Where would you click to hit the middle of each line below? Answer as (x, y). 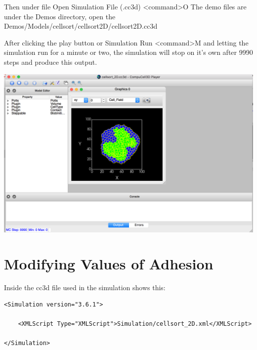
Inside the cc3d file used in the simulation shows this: (85, 287)
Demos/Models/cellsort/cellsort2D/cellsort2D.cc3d (81, 26)
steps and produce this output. (51, 62)
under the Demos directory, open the (60, 16)
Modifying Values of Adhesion (109, 264)
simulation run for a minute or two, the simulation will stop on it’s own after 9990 (128, 52)
